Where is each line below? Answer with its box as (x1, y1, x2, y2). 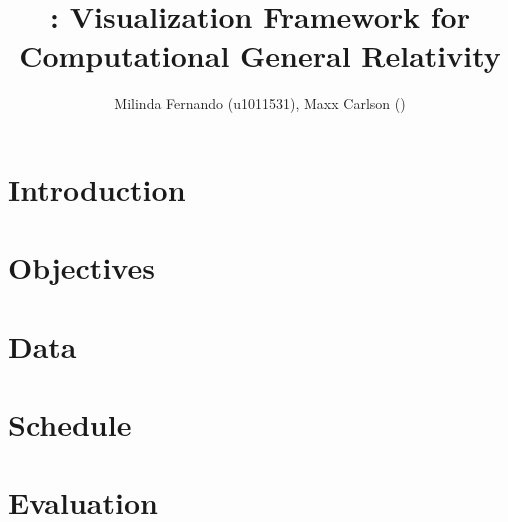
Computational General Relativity (19, 35, 501, 76)
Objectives (8, 247, 155, 288)
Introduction (8, 168, 186, 209)
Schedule (8, 404, 132, 445)
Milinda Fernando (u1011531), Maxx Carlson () (114, 93, 406, 114)
